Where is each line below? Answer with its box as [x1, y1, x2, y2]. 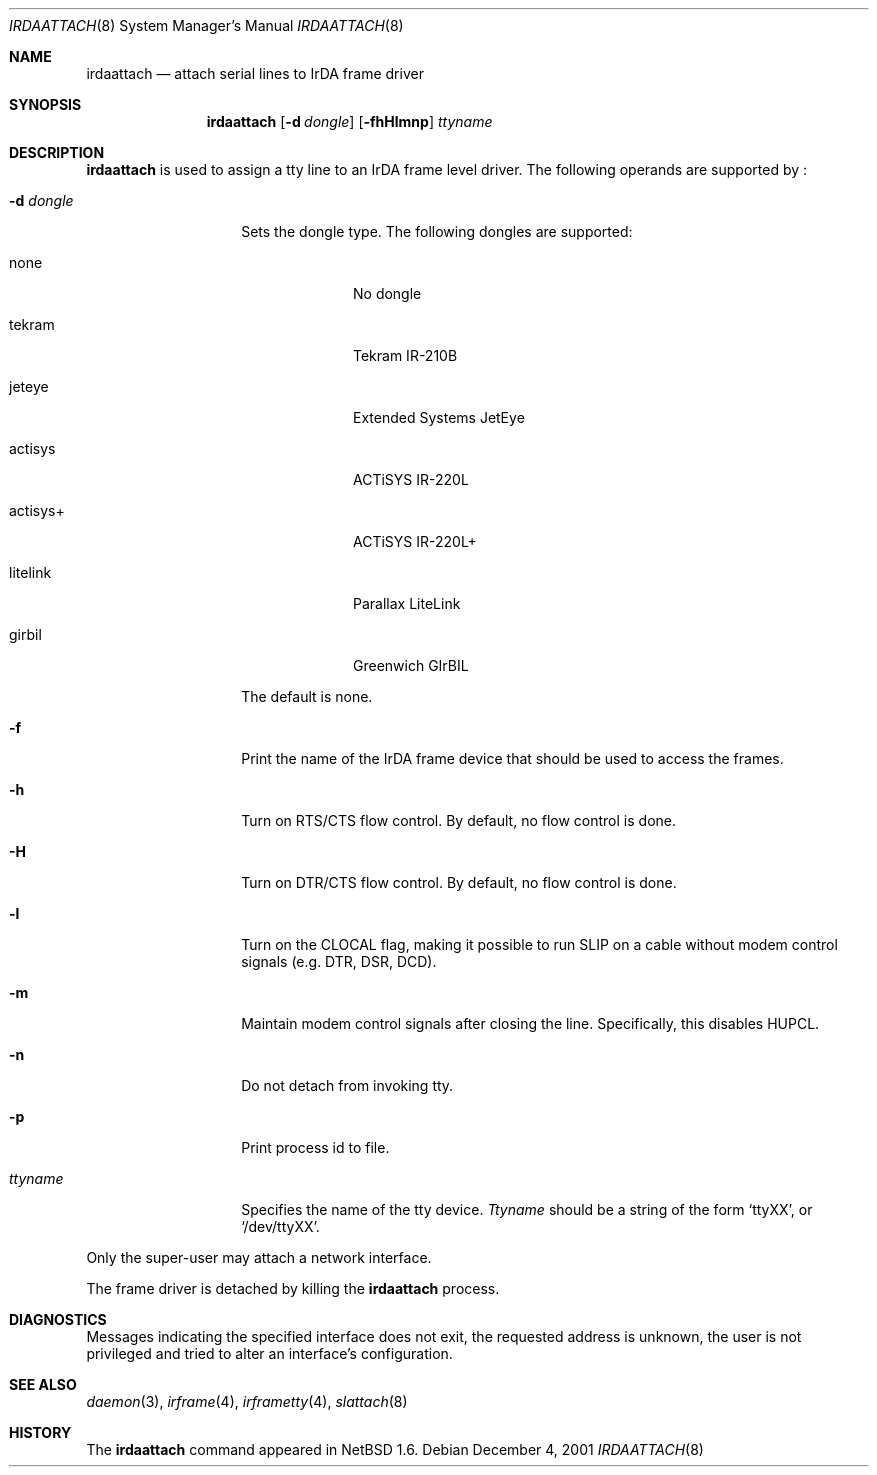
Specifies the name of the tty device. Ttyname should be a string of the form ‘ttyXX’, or [241, 1201, 813, 1218]
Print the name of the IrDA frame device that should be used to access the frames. [241, 750, 784, 767]
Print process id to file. [241, 1139, 390, 1156]
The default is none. [241, 688, 373, 705]
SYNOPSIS [9, 96, 82, 113]
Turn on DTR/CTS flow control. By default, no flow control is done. [241, 874, 677, 891]
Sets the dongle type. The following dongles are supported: [241, 223, 633, 240]
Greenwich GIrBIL [353, 657, 469, 674]
